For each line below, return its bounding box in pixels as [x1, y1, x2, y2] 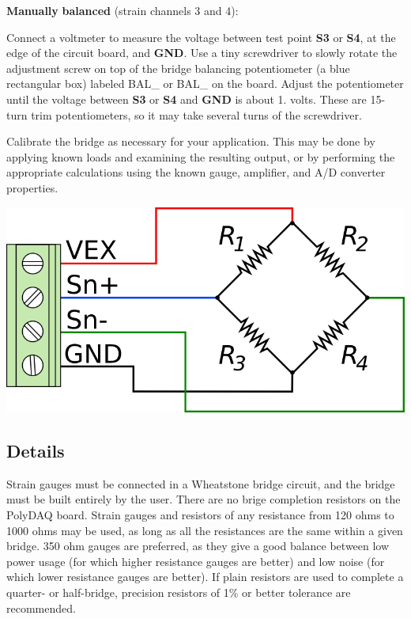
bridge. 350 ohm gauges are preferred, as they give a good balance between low [6, 537, 390, 554]
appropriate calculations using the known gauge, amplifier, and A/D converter [6, 164, 386, 180]
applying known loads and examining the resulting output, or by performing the [6, 148, 395, 165]
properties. [6, 179, 58, 196]
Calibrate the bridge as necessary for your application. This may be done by [6, 133, 375, 150]
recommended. [6, 599, 76, 616]
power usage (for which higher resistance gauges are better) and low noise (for [6, 553, 385, 569]
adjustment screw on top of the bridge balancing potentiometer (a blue [6, 59, 350, 76]
